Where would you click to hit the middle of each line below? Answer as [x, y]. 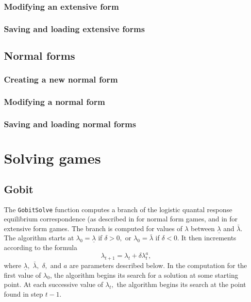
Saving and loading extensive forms [75, 28]
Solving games [52, 158]
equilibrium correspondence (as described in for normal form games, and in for [121, 219]
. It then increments [207, 238]
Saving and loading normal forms [70, 124]
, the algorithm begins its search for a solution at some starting [144, 275]
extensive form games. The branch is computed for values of [93, 228]
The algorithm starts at [39, 238]
